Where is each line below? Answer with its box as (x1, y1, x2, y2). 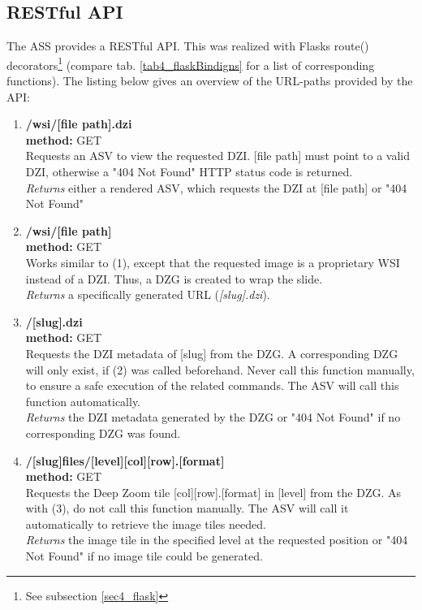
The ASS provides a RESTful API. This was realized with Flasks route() (6, 37, 369, 54)
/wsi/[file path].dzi (25, 115, 132, 132)
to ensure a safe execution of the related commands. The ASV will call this (25, 377, 399, 394)
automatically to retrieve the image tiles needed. (25, 515, 266, 532)
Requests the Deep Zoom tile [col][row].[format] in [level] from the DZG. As (25, 483, 402, 500)
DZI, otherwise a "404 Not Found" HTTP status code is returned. (25, 163, 353, 180)
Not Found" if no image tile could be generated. (25, 547, 263, 565)
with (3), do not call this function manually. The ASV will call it (25, 500, 349, 517)
